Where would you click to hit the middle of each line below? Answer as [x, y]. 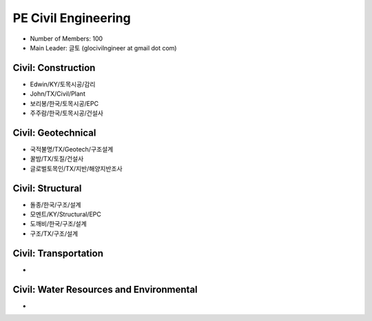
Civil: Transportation [58, 253]
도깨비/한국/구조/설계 [59, 224]
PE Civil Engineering [72, 18]
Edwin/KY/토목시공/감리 [63, 84]
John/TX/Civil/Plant [58, 94]
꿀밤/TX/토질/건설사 [57, 159]
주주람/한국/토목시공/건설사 [66, 113]
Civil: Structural [47, 188]
